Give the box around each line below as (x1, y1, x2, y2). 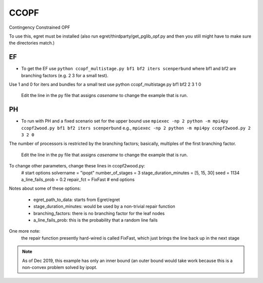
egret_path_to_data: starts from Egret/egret (33, 197, 120, 202)
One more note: (9, 228, 41, 234)
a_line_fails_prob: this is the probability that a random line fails (33, 217, 158, 223)
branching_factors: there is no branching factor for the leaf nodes (33, 210, 165, 216)
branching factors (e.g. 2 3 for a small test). (21, 72, 109, 78)
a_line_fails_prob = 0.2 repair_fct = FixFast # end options (21, 177, 135, 182)
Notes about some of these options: (9, 185, 81, 191)
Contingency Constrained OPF (9, 24, 70, 30)
